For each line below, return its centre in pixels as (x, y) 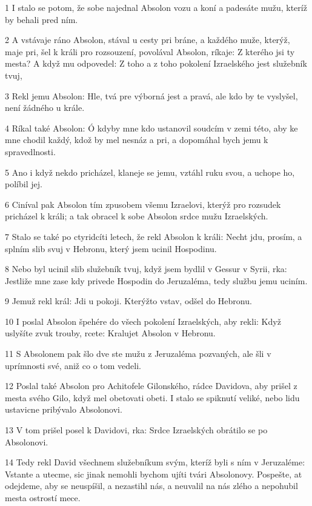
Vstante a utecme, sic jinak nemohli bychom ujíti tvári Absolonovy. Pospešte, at (154, 474)
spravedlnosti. (30, 151)
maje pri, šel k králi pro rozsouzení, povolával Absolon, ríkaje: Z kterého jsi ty (150, 51)
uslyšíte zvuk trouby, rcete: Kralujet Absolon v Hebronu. (110, 333)
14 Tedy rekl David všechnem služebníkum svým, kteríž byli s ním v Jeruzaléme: (155, 462)
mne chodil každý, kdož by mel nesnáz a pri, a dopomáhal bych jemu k (137, 140)
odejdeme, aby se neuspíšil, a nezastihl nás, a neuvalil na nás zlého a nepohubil (151, 486)
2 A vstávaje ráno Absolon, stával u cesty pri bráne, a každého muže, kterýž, (148, 40)
